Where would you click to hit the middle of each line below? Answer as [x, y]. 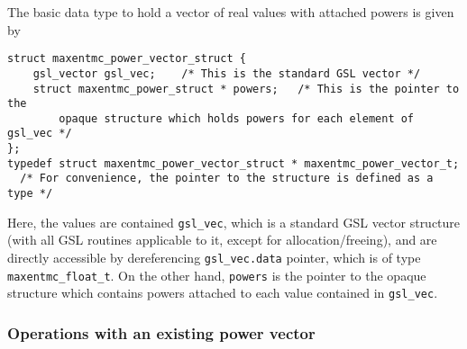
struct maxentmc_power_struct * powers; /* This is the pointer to [246, 89]
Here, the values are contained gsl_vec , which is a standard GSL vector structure [234, 222]
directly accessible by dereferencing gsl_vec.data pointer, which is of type [214, 257]
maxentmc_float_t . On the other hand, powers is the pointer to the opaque [217, 275]
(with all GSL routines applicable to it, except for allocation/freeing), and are [222, 240]
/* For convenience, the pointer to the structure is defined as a [227, 179]
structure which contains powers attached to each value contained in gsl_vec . [223, 293]
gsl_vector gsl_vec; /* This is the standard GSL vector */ [227, 73]
